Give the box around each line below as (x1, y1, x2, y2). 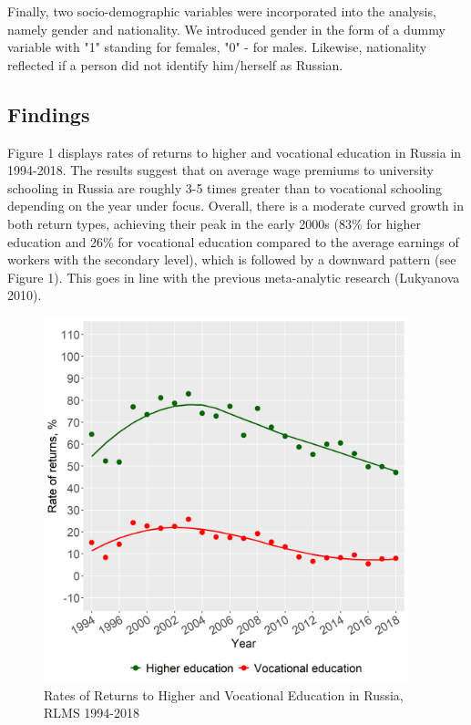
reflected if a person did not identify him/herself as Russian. (7, 55, 343, 74)
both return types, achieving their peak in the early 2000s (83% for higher (7, 213, 421, 233)
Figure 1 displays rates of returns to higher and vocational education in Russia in (7, 142, 462, 161)
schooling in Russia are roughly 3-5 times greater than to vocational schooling (7, 178, 443, 197)
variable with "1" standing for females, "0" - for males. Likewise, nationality (7, 37, 427, 57)
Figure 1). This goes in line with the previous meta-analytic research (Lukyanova (7, 267, 460, 286)
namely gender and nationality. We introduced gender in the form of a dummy (7, 19, 445, 38)
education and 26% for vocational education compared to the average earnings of (7, 232, 459, 251)
